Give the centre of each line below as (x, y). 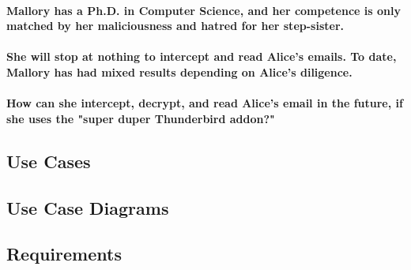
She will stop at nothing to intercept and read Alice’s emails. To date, (202, 56)
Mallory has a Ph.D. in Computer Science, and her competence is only (204, 10)
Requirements (64, 254)
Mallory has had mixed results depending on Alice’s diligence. (179, 71)
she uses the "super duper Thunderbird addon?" (141, 118)
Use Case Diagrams (88, 207)
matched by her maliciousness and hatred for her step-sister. (175, 26)
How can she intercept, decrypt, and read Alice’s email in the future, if (205, 103)
